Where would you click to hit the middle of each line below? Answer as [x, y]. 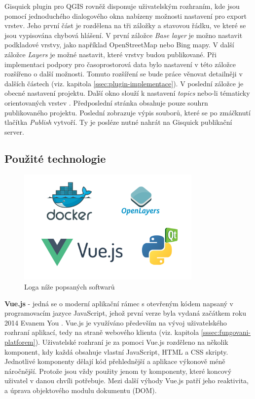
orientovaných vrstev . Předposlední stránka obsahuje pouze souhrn [106, 102]
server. [14, 131]
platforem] [20, 342]
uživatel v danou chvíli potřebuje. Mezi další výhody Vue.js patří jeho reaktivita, [127, 381]
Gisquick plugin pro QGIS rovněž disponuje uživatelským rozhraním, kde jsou [122, 6]
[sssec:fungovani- [226, 332]
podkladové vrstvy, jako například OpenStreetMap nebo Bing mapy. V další [119, 45]
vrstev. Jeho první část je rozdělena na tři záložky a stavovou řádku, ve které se [125, 25]
